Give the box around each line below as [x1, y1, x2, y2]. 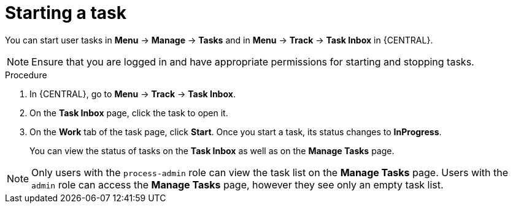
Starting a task [5, 2, 126, 23]
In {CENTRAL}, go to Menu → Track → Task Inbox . [29, 88, 236, 99]
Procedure [5, 69, 47, 80]
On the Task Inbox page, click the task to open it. [29, 107, 228, 118]
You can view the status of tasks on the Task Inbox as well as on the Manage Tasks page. [29, 145, 395, 156]
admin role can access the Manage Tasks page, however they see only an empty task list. [31, 178, 444, 191]
